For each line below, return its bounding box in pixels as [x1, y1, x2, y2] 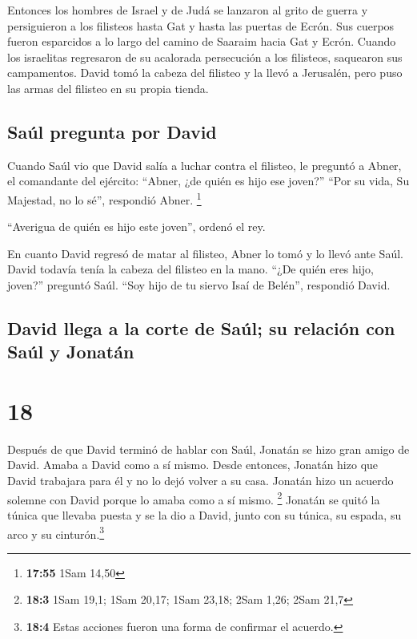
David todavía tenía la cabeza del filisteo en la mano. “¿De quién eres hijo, [7, 261, 374, 277]
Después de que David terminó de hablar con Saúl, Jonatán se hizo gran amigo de [7, 440, 410, 457]
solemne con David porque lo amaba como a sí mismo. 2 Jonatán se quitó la [7, 488, 380, 508]
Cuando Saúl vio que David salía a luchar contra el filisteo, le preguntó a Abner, [7, 156, 402, 173]
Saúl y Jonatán [7, 339, 134, 364]
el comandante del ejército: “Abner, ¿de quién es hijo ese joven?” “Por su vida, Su [7, 172, 410, 189]
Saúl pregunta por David [7, 119, 217, 144]
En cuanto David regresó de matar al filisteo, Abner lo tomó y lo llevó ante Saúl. [7, 245, 403, 261]
